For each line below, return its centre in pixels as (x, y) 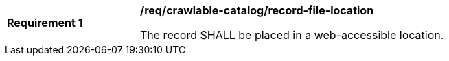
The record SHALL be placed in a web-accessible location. (292, 35)
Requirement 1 (45, 23)
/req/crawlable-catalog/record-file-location (257, 10)
